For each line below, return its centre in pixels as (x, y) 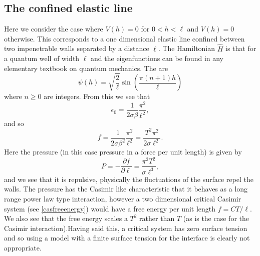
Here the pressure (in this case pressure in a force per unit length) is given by (123, 152)
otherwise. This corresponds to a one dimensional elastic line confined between (124, 38)
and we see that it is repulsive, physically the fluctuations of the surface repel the (129, 179)
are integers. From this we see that (97, 96)
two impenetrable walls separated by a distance (77, 48)
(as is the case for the (216, 218)
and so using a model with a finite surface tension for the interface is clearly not (127, 238)
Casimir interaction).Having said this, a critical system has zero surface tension (126, 228)
